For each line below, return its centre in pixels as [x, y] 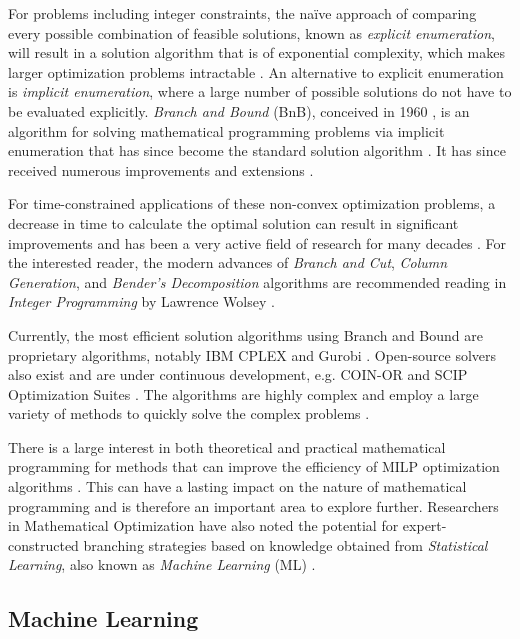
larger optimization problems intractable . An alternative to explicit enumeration [256, 71]
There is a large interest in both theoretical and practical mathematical [227, 446]
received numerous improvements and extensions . [161, 169]
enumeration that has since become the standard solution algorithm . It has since [257, 150]
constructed [43, 544]
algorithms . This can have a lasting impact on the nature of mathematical [237, 486]
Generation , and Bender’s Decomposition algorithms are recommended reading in [257, 281]
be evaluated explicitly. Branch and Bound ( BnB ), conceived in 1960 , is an [239, 110]
